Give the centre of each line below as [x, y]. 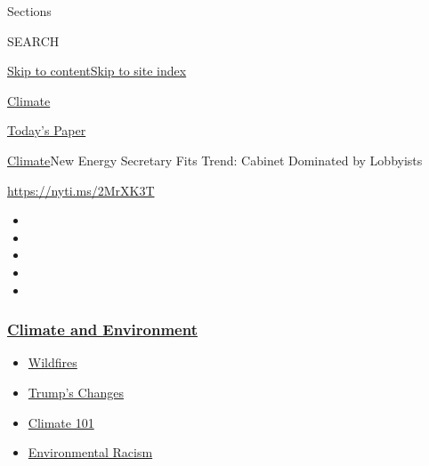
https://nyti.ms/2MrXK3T [81, 190]
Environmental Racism [90, 452]
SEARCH [33, 40]
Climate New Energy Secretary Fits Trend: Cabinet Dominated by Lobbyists [215, 160]
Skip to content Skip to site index [97, 71]
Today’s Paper [47, 130]
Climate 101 [61, 422]
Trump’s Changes [76, 392]
